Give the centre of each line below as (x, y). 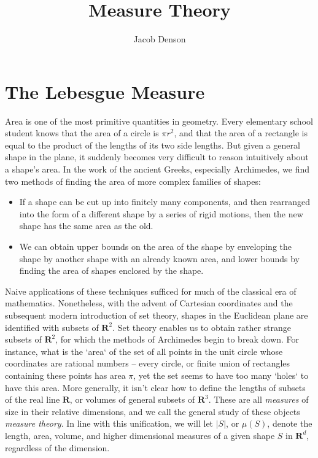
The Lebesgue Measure (105, 91)
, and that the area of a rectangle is (241, 133)
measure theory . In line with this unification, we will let (109, 423)
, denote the (290, 423)
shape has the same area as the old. (86, 226)
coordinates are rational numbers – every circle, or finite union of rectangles (148, 363)
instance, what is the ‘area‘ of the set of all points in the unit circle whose (144, 351)
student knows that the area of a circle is (82, 133)
